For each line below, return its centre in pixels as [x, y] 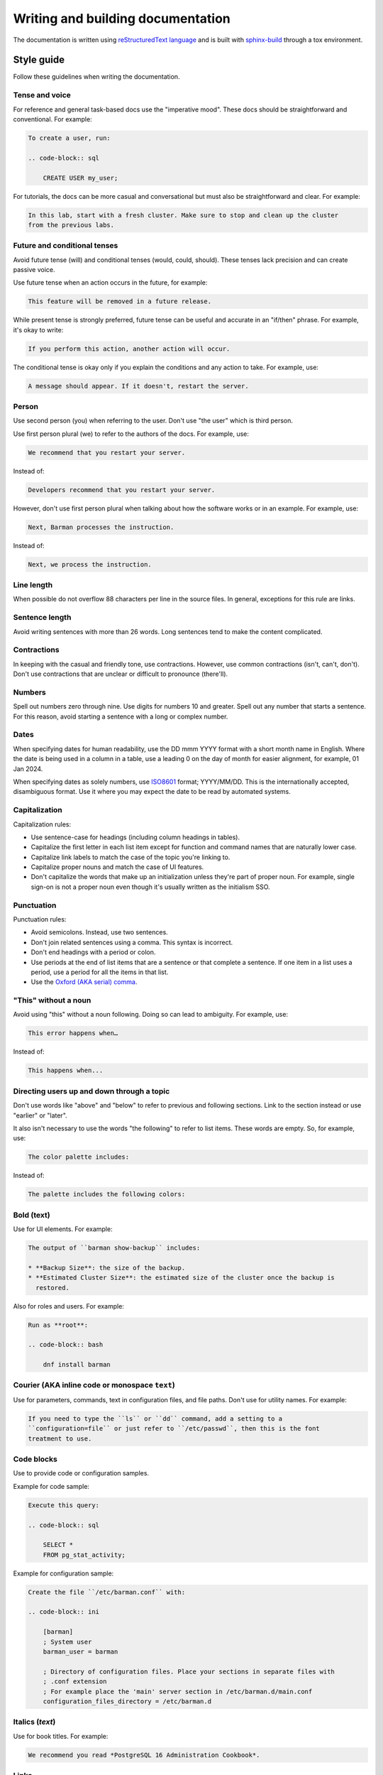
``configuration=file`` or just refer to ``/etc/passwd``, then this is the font [174, 1429]
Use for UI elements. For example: [63, 1229]
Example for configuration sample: [63, 1573]
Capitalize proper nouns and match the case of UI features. [117, 867]
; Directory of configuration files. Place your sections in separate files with [189, 1671]
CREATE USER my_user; [81, 178]
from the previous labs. [71, 225]
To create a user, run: [70, 138]
